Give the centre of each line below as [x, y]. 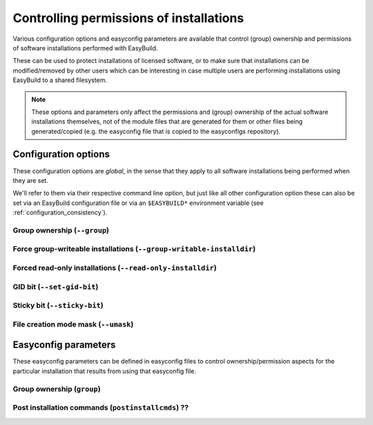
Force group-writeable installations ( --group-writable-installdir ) [134, 249]
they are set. [30, 180]
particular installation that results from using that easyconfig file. [104, 371]
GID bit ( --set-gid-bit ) [56, 286]
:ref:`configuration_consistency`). [60, 212]
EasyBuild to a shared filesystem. [60, 80]
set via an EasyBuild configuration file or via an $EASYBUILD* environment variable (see [138, 203]
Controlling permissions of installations [128, 18]
